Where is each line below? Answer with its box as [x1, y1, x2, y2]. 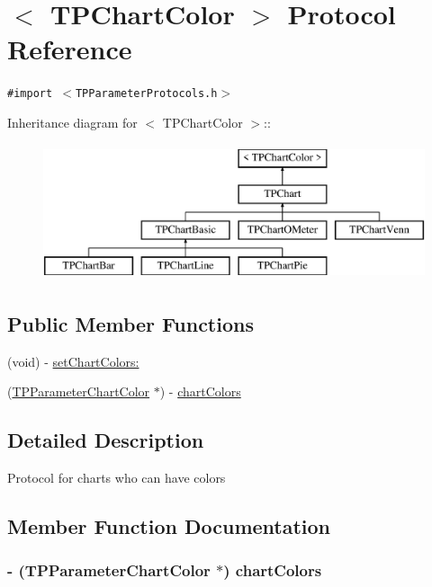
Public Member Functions [7, 309, 254, 337]
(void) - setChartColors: [7, 351, 139, 370]
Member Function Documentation [7, 511, 331, 539]
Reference [7, 31, 132, 67]
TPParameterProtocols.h [75, 87, 218, 101]
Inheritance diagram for [7, 112, 138, 131]
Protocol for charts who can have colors [7, 467, 226, 486]
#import [7, 87, 53, 101]
